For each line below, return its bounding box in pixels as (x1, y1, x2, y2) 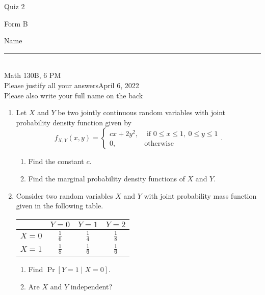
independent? (70, 281, 113, 291)
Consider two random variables (16, 190, 113, 201)
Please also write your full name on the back (4, 90, 143, 100)
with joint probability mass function (144, 190, 257, 201)
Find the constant (28, 156, 84, 167)
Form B (4, 18, 28, 29)
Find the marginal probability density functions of (28, 173, 185, 183)
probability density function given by (16, 117, 131, 127)
